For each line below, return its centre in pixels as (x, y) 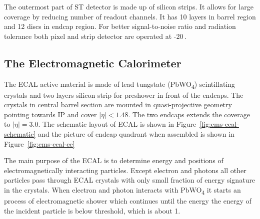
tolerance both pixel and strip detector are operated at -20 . (95, 36)
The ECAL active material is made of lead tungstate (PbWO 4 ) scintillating (120, 84)
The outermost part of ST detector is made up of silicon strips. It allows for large (129, 6)
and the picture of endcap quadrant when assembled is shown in (136, 134)
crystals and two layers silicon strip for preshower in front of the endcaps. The (124, 95)
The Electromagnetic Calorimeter (93, 63)
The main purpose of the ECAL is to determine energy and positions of (114, 160)
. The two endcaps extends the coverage (189, 114)
